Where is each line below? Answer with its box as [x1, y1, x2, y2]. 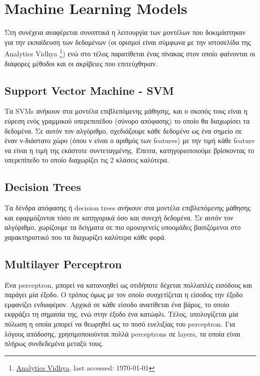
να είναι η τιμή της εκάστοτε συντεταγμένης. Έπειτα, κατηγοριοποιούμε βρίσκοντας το [4, 145, 255, 155]
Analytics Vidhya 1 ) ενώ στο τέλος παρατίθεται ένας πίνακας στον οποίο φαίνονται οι [4, 47, 256, 58]
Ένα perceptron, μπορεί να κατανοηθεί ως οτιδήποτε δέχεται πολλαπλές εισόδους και [4, 279, 253, 290]
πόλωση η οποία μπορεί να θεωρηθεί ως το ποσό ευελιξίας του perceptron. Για [4, 319, 235, 329]
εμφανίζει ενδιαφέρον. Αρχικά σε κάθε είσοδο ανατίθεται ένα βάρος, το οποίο [4, 299, 230, 309]
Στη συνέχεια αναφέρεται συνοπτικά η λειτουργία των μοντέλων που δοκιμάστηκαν [4, 27, 246, 37]
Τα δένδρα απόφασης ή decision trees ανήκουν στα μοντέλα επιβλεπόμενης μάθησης [4, 202, 251, 213]
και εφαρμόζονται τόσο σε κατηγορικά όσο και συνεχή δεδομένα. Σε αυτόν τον [4, 212, 234, 222]
